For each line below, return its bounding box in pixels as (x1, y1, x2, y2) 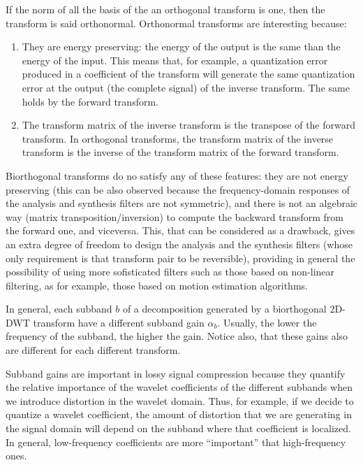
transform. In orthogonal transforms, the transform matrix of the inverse (22, 131, 334, 145)
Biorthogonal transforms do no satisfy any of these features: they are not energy (6, 168, 348, 183)
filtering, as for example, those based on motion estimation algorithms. (6, 278, 308, 292)
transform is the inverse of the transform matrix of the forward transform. (22, 145, 339, 159)
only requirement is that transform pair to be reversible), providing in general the (6, 250, 355, 265)
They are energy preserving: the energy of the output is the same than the (22, 39, 341, 54)
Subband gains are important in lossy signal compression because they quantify (6, 366, 346, 380)
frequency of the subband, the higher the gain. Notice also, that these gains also (6, 329, 348, 343)
